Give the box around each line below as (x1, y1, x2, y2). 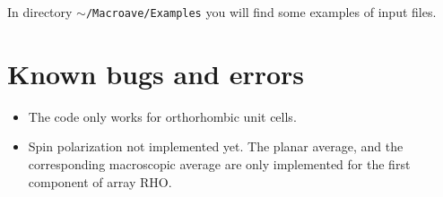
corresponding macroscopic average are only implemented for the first (28, 154, 411, 173)
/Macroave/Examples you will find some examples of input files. (85, 3, 437, 21)
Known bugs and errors (7, 55, 305, 91)
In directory (7, 3, 73, 21)
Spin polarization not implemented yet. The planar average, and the (28, 137, 404, 156)
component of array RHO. (28, 172, 172, 191)
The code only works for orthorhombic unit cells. (28, 107, 297, 125)
